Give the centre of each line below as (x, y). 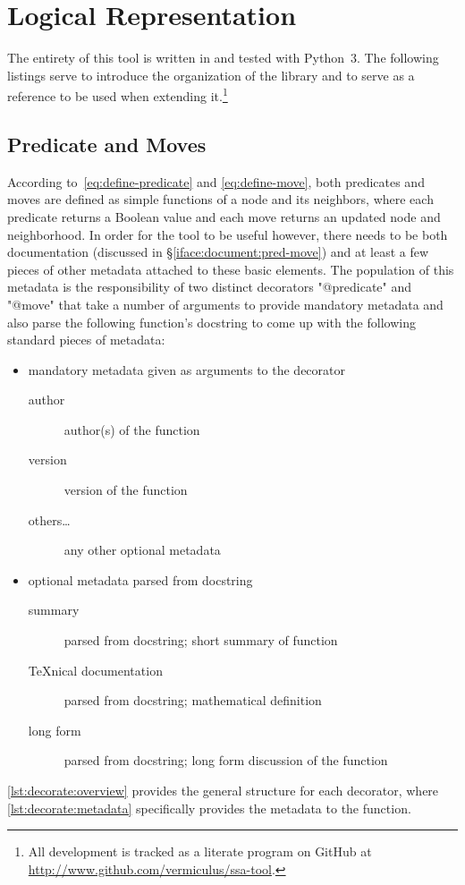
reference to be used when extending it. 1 (118, 94)
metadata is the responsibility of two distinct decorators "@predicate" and (210, 287)
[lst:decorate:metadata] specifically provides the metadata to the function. (209, 808)
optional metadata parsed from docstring (140, 579)
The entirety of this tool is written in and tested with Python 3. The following (223, 58)
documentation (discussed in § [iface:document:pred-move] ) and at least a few (218, 252)
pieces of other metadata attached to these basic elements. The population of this (231, 269)
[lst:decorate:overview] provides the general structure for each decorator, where (223, 791)
